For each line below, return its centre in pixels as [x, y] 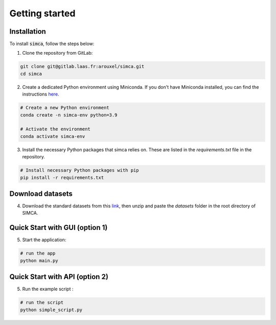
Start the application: [44, 240]
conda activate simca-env [53, 136]
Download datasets [41, 193]
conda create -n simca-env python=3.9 [69, 115]
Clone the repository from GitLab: [57, 53]
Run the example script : [48, 289]
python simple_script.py [51, 310]
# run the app [38, 253]
